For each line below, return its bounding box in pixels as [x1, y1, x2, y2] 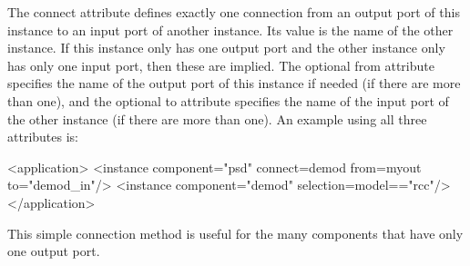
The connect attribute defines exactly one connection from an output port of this [7, 3, 460, 21]
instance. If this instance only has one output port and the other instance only [7, 38, 445, 57]
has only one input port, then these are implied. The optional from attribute [7, 55, 434, 74]
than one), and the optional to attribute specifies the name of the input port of [7, 91, 449, 110]
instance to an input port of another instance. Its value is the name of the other [7, 20, 454, 39]
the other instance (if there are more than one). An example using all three [7, 109, 427, 128]
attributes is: [7, 127, 78, 146]
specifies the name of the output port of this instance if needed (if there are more [7, 74, 461, 93]
